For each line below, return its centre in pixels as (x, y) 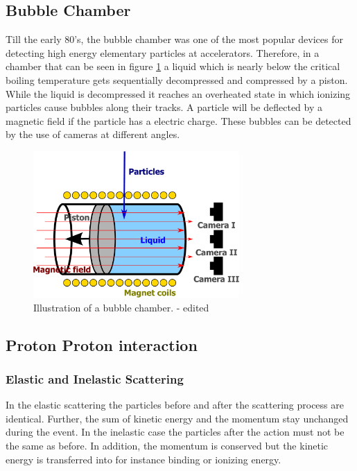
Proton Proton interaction (102, 344)
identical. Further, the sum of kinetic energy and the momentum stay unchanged (177, 418)
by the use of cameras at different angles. (93, 134)
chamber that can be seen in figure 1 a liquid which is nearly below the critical (173, 66)
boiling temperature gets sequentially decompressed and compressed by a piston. (177, 79)
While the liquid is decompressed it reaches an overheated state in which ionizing (178, 93)
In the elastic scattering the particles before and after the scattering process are (175, 405)
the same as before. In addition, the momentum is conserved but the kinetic (167, 445)
